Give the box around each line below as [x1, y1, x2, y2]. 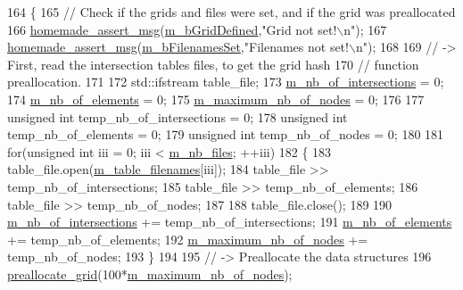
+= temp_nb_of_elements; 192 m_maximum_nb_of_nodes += [7, 229, 368, 248]
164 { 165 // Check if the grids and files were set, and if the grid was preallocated [7, 3, 456, 21]
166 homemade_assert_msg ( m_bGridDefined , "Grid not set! [7, 20, 337, 38]
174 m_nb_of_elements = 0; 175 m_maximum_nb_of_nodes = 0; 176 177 [7, 89, 425, 108]
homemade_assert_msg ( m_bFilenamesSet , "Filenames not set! [7, 37, 349, 56]
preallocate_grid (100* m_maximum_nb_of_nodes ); [7, 264, 293, 283]
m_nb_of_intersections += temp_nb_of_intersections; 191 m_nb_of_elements [7, 212, 452, 231]
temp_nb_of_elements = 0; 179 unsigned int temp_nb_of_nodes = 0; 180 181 [7, 125, 444, 144]
